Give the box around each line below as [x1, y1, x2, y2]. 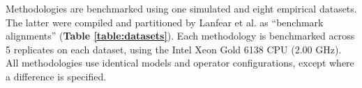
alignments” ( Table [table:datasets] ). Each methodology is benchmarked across [6, 28, 355, 43]
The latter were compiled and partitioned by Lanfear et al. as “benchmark [6, 15, 324, 29]
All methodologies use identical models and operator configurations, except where [6, 55, 354, 70]
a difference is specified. [6, 69, 107, 83]
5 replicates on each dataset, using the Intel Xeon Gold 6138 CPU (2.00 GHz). [6, 42, 342, 56]
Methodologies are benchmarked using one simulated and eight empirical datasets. [6, 1, 357, 15]
